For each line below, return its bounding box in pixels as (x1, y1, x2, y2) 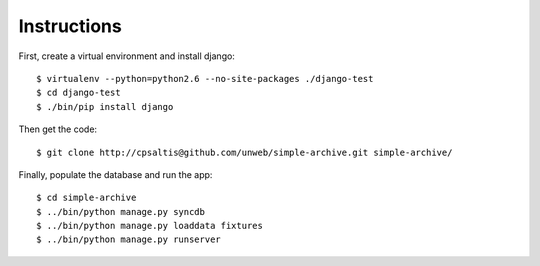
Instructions (18, 15, 122, 37)
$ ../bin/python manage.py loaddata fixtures (36, 220, 264, 232)
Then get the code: (18, 123, 98, 135)
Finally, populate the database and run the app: (18, 168, 213, 180)
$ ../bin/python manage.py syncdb (36, 206, 205, 217)
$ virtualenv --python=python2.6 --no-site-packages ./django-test (36, 73, 374, 84)
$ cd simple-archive (36, 192, 137, 204)
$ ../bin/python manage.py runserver (36, 234, 222, 245)
